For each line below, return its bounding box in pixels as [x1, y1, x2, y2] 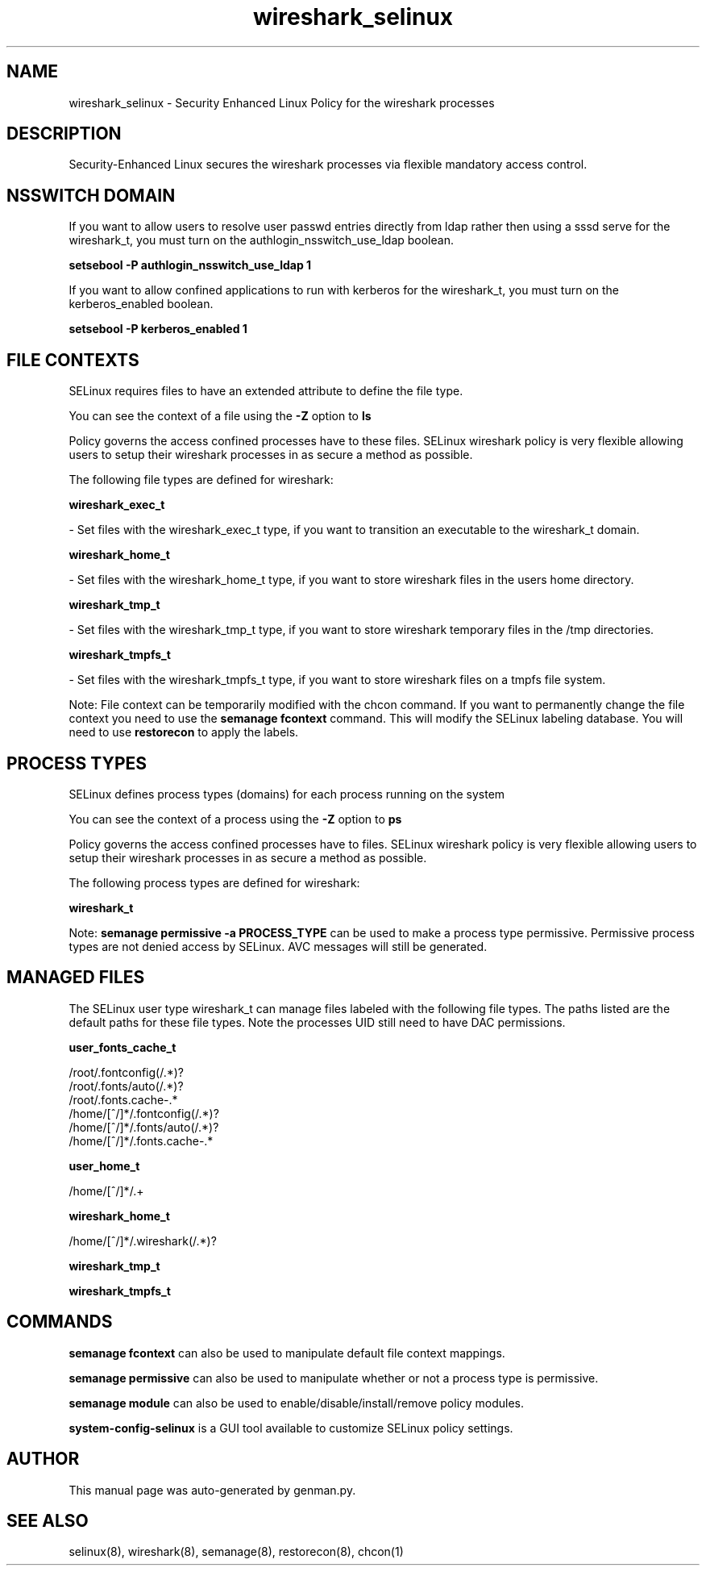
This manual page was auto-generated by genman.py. [69, 1482, 356, 1497]
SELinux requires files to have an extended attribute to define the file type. [69, 384, 463, 398]
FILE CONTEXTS [6, 349, 139, 370]
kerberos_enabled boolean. [69, 297, 214, 311]
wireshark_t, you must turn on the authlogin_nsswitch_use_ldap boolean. [69, 233, 454, 248]
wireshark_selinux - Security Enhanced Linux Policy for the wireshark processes [69, 95, 495, 110]
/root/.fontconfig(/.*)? [69, 1065, 184, 1079]
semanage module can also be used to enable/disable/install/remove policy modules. [69, 1395, 525, 1410]
